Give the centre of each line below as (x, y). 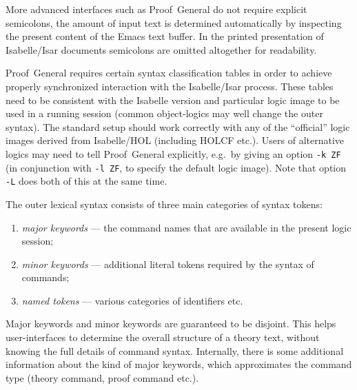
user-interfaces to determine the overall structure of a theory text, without (163, 337)
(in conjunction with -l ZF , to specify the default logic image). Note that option (176, 167)
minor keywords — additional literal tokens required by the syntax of (168, 264)
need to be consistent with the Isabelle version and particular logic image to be (173, 100)
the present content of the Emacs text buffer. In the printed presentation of (165, 36)
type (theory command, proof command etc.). (102, 377)
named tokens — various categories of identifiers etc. (132, 300)
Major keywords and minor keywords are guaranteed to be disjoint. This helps (171, 324)
